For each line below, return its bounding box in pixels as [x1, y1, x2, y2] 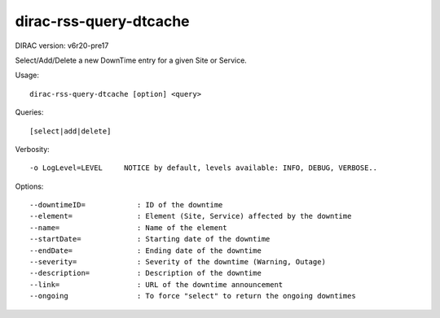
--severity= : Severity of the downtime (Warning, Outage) [29, 257, 326, 267]
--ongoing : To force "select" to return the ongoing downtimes [29, 291, 356, 301]
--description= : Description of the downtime [29, 268, 262, 278]
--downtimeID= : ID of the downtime [29, 200, 223, 210]
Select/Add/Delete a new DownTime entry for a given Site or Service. [15, 55, 248, 65]
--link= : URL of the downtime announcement [29, 280, 284, 289]
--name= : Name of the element [29, 223, 227, 232]
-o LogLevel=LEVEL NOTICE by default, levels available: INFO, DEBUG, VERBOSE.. [29, 163, 378, 172]
